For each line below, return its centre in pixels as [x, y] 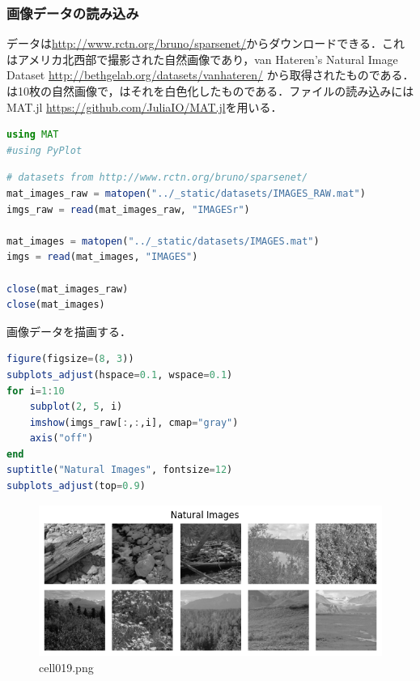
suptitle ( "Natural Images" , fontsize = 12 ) [120, 470]
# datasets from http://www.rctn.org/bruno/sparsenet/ [157, 178]
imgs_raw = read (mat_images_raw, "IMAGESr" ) [128, 209]
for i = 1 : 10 [36, 391]
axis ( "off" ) [62, 438]
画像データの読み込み [73, 13]
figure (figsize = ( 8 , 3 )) [70, 359]
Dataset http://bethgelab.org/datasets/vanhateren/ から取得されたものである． [210, 75]
